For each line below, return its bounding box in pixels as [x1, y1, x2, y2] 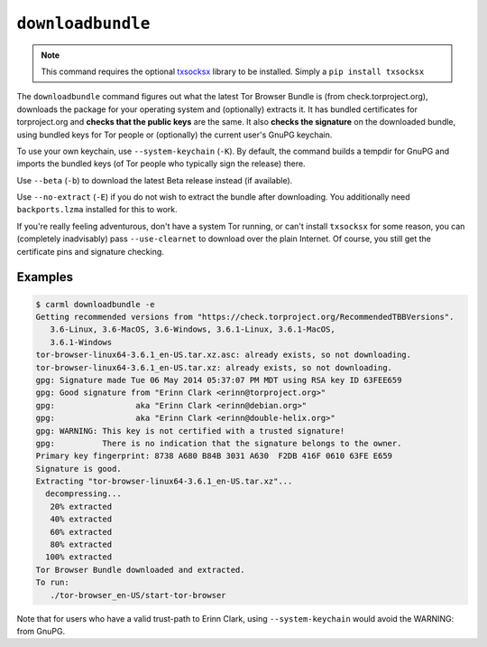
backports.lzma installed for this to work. [16, 204, 178, 215]
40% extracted [50, 514, 113, 524]
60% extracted [50, 527, 113, 537]
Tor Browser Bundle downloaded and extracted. [35, 565, 245, 575]
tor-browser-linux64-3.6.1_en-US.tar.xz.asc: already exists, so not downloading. [35, 350, 412, 361]
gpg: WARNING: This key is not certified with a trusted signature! [35, 426, 345, 436]
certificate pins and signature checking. [16, 246, 164, 257]
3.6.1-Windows [50, 337, 113, 347]
